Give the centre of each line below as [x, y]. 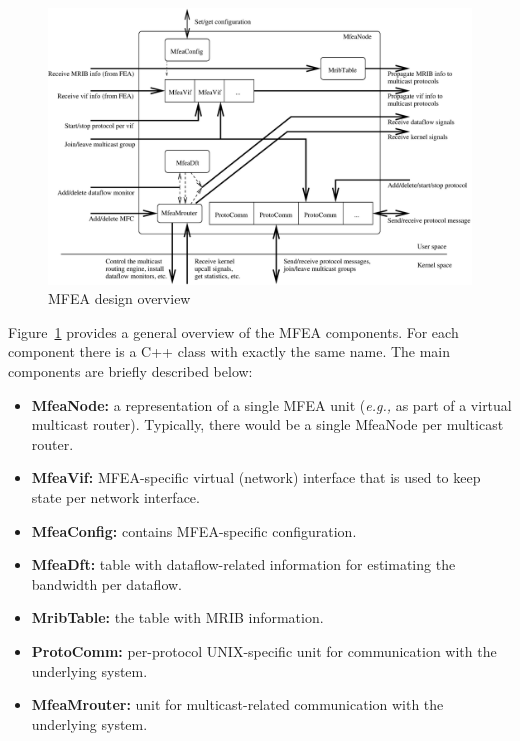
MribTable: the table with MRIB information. [177, 617]
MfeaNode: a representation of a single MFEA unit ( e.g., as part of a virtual [271, 404]
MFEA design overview [119, 298]
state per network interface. [115, 496]
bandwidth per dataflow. [106, 583]
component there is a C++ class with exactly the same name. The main [229, 351]
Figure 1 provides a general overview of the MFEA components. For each [233, 331]
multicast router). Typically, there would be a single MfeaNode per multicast [267, 424]
